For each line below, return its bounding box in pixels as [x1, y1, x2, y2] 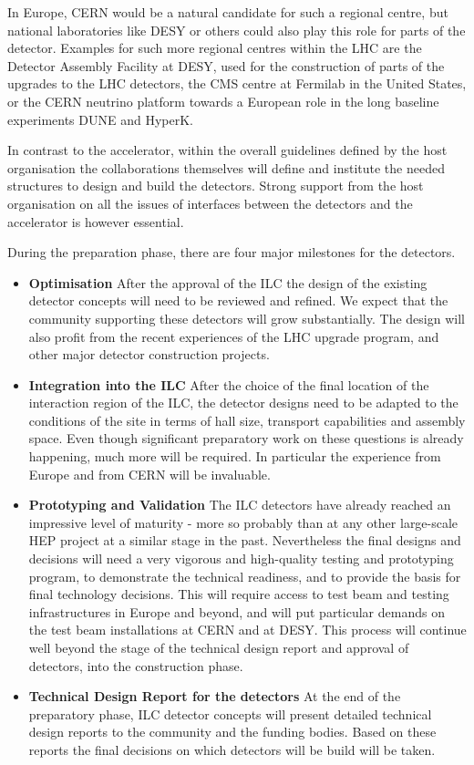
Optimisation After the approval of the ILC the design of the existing [28, 273, 428, 292]
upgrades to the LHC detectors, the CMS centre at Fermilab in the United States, [7, 74, 467, 93]
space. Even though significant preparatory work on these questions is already [28, 429, 464, 448]
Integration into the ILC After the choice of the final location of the [28, 375, 429, 394]
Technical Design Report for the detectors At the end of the [28, 687, 401, 706]
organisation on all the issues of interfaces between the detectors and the [7, 193, 413, 212]
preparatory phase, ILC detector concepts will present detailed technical [28, 704, 432, 723]
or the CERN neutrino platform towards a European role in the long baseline [7, 91, 439, 110]
